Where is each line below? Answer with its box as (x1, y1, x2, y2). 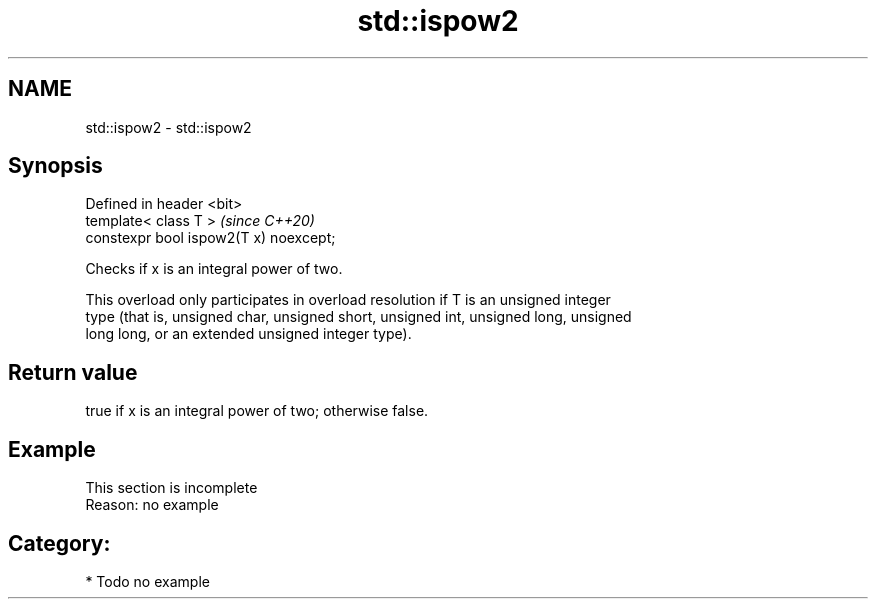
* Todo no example (85, 572, 210, 590)
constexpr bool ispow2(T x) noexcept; (85, 229, 336, 247)
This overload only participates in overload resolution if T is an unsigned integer (85, 291, 611, 309)
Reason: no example (85, 496, 219, 514)
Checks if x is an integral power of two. (85, 260, 343, 278)
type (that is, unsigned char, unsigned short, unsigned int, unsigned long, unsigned (85, 308, 632, 326)
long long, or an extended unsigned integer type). (85, 325, 412, 343)
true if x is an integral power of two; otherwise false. (85, 402, 429, 420)
